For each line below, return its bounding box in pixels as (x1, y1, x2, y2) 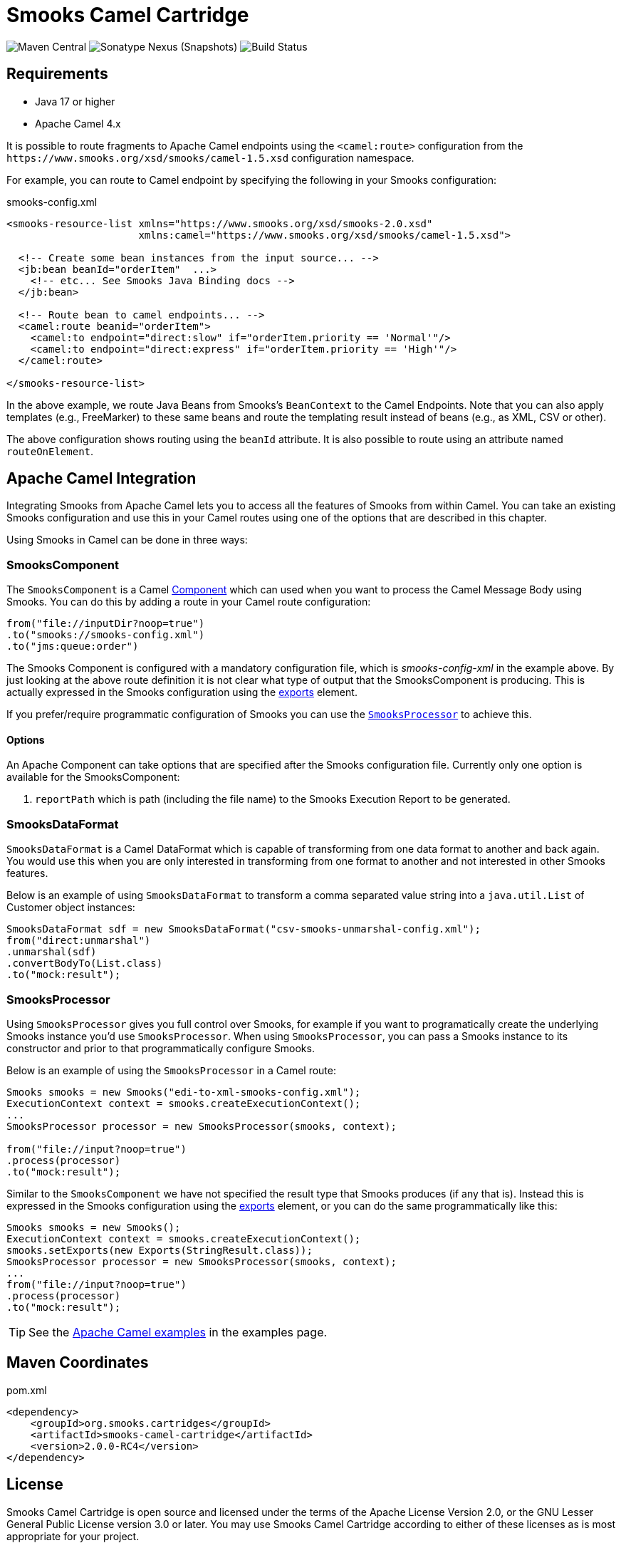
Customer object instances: (6, 901, 135, 914)
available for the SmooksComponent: (6, 771, 180, 784)
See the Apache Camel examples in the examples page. (28, 1324, 328, 1339)
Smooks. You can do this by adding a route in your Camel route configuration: (6, 596, 371, 608)
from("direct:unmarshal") (6, 935, 151, 947)
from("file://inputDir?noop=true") (6, 618, 205, 630)
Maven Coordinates (6, 1354, 149, 1372)
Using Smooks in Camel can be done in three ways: (6, 534, 248, 546)
